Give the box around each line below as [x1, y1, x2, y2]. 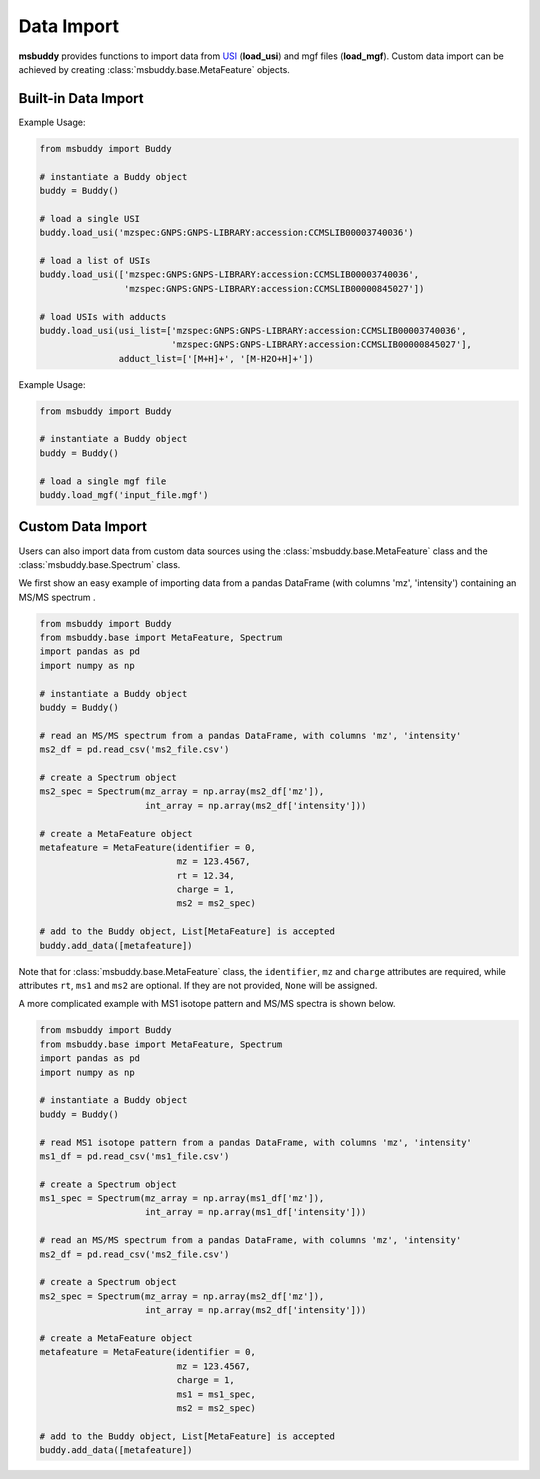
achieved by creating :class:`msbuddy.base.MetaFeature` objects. [18, 63, 290, 75]
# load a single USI [39, 213, 140, 224]
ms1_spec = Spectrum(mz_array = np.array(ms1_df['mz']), [39, 1193, 325, 1204]
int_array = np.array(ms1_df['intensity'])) [145, 1206, 367, 1218]
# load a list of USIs [39, 255, 151, 266]
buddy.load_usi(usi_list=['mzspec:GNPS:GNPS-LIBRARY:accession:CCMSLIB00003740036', [39, 325, 467, 336]
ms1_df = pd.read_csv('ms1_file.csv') [39, 1150, 230, 1162]
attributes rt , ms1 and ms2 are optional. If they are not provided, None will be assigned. [18, 980, 378, 992]
